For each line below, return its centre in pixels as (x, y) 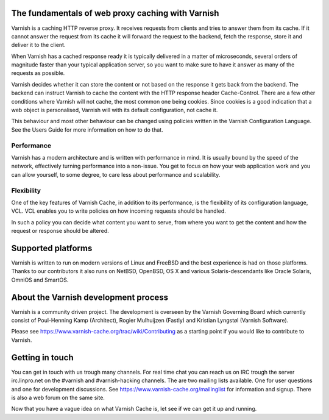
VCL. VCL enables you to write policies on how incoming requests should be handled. (119, 211)
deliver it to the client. (38, 45)
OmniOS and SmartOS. (40, 280)
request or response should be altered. (60, 231)
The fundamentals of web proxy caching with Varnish (115, 13)
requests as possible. (38, 73)
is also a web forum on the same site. (58, 397)
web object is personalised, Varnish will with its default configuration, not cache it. (115, 110)
